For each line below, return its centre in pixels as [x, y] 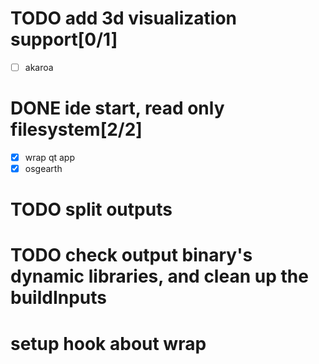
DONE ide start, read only [117, 108]
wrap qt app [49, 157]
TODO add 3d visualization [124, 18]
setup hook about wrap [108, 343]
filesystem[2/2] [76, 129]
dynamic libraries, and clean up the [159, 276]
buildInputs [59, 298]
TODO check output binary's [131, 255]
